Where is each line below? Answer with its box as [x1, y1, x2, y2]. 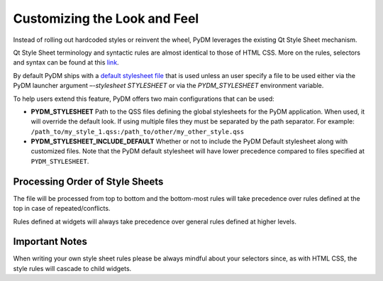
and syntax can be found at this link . [13, 58, 120, 67]
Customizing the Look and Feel [13, 11, 199, 26]
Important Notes [13, 236, 88, 248]
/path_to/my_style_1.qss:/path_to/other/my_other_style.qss [30, 128, 245, 136]
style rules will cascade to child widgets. [13, 264, 132, 272]
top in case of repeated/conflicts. [13, 204, 111, 213]
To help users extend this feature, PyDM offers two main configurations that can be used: [13, 94, 274, 103]
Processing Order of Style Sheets [13, 175, 164, 187]
